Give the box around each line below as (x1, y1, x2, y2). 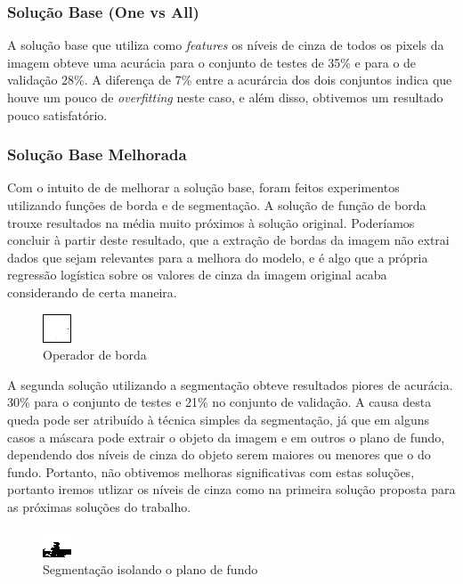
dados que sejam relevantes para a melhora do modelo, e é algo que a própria (7, 247, 428, 266)
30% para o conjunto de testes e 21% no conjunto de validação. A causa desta (7, 393, 432, 411)
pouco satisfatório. (7, 105, 108, 124)
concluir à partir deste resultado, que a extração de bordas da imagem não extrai (7, 231, 450, 249)
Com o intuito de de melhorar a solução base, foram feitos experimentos (7, 178, 400, 197)
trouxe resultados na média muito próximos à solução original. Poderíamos (7, 213, 415, 231)
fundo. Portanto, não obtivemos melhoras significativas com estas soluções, (7, 462, 415, 481)
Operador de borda (43, 345, 147, 364)
